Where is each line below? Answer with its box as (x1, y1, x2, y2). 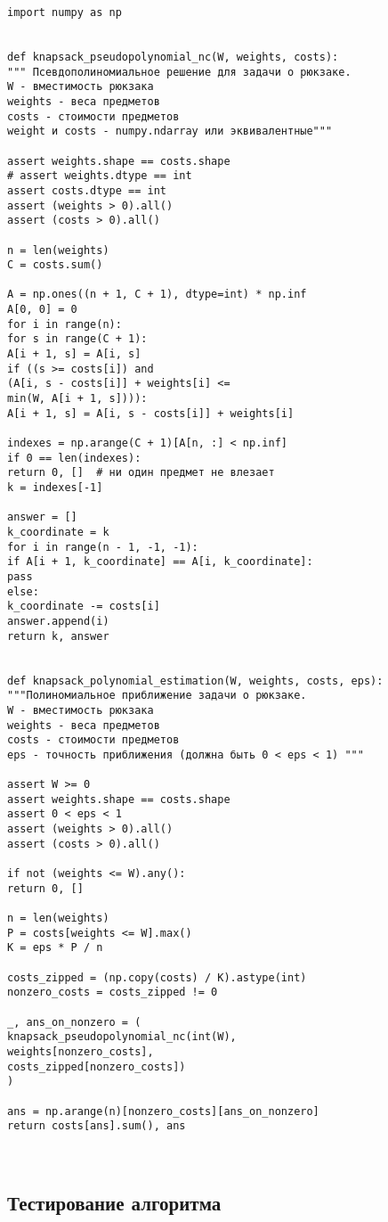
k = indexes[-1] (7, 481, 103, 494)
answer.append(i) (7, 614, 109, 627)
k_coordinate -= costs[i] (7, 600, 160, 613)
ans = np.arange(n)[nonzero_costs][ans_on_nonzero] (7, 1104, 319, 1118)
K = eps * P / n (7, 941, 103, 955)
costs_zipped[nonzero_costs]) (7, 1060, 186, 1073)
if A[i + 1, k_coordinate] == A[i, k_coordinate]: (7, 555, 313, 569)
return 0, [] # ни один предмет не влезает (7, 466, 275, 480)
